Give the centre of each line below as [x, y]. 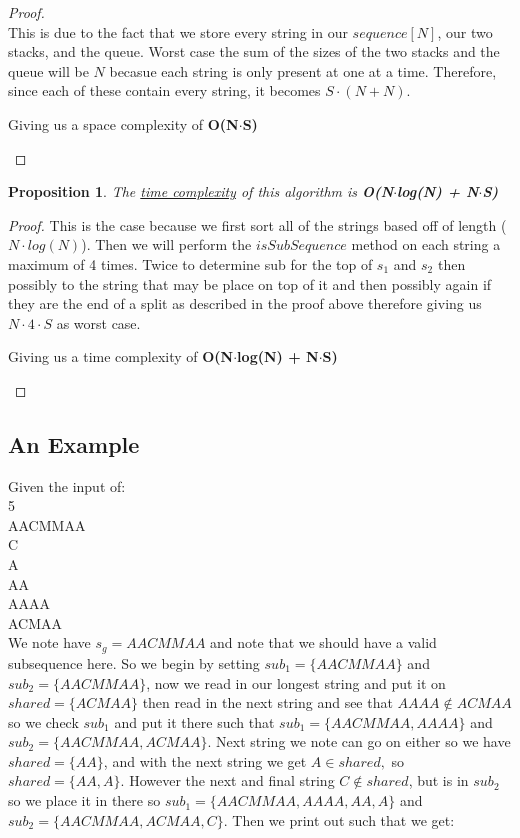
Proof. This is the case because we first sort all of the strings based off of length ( [257, 224]
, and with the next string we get [205, 760]
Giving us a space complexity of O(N [123, 123]
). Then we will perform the [166, 244]
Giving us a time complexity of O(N [121, 356]
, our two [465, 31]
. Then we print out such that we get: [339, 819]
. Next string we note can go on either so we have [359, 741]
